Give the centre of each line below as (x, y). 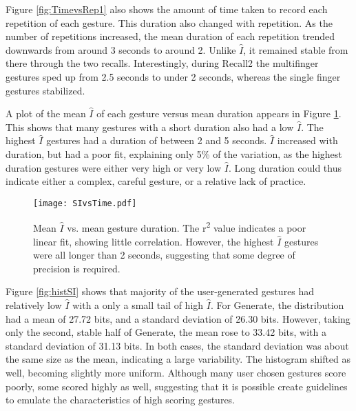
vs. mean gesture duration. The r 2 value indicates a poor (187, 227)
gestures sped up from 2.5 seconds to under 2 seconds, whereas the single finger (173, 76)
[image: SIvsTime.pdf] (85, 203)
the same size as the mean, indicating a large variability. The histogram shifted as (178, 359)
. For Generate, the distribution (277, 305)
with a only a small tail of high (138, 305)
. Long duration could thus (285, 167)
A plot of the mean (46, 113)
